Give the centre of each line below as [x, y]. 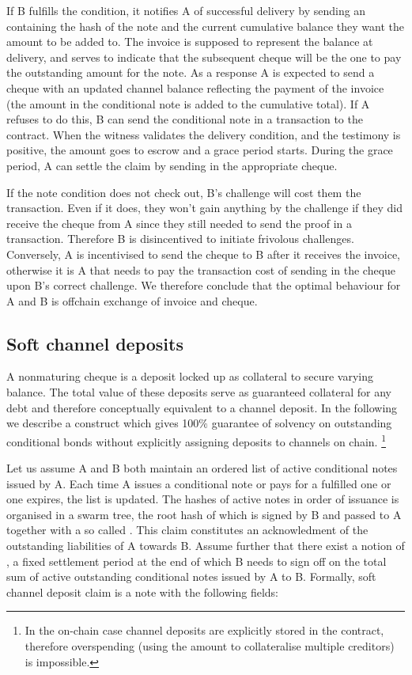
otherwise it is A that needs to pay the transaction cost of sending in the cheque [201, 269]
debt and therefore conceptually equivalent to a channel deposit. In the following [202, 407]
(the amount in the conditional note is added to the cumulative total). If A [188, 103]
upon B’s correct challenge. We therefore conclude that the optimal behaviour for [204, 285]
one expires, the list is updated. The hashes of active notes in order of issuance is [203, 499]
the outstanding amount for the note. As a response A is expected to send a [191, 72]
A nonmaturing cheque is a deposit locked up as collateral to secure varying [190, 376]
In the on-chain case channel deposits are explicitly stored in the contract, [204, 630]
